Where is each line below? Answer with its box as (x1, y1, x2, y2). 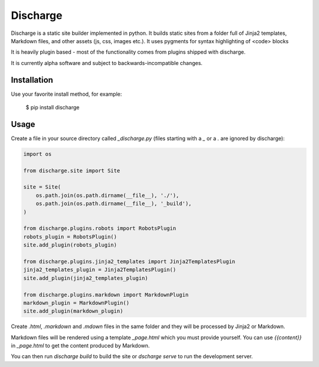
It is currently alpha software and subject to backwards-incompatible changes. (11, 59, 203, 66)
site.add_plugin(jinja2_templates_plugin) (23, 275, 148, 281)
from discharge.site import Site (23, 167, 121, 174)
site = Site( (23, 184, 61, 190)
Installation (11, 74, 53, 85)
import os (23, 151, 52, 157)
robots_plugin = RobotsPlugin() (23, 233, 118, 240)
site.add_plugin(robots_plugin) (23, 242, 118, 248)
